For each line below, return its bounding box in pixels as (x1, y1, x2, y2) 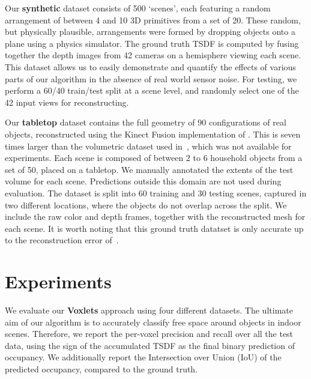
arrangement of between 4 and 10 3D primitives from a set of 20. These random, (5, 13, 301, 26)
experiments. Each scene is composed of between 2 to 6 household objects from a (5, 151, 303, 164)
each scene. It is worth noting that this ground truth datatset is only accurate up (5, 222, 304, 234)
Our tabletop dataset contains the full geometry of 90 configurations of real (5, 116, 286, 129)
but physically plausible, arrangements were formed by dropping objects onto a (5, 25, 295, 38)
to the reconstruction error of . (5, 234, 119, 246)
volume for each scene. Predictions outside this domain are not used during (5, 175, 282, 187)
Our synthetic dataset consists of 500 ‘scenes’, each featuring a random (5, 2, 271, 14)
